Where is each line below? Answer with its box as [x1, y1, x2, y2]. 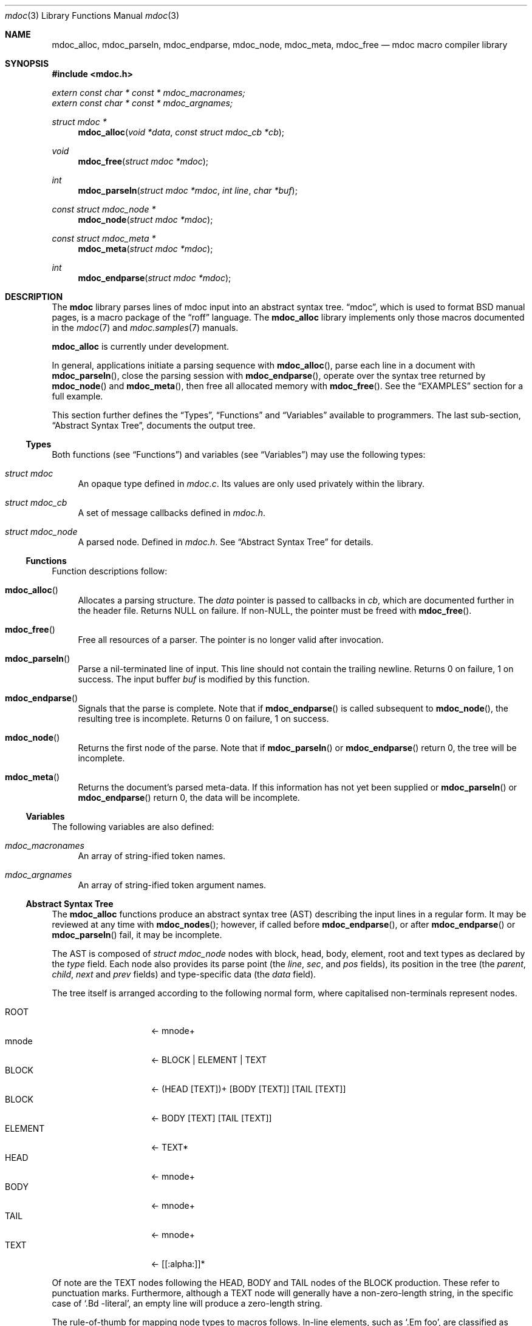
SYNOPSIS [5, 58, 49, 69]
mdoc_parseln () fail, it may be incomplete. [52, 930, 222, 940]
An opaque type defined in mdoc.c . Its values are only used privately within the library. [78, 478, 425, 489]
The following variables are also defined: [52, 821, 214, 832]
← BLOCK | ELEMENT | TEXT [151, 1055, 267, 1065]
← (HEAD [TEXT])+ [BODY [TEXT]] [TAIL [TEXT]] [151, 1084, 346, 1094]
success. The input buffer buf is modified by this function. [78, 674, 310, 684]
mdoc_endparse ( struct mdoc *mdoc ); [78, 273, 231, 283]
